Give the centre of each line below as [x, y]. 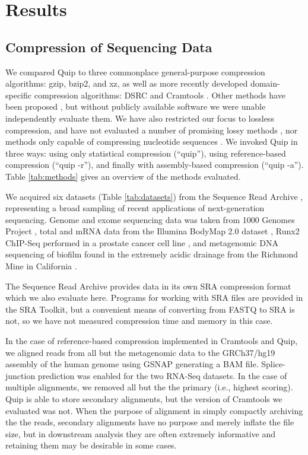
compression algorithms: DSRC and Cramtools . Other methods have [160, 95]
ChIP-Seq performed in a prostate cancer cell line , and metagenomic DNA [142, 242]
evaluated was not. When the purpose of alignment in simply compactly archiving [154, 410]
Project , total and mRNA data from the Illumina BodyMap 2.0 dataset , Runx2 [153, 231]
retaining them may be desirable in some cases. [91, 445]
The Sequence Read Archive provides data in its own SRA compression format [148, 286]
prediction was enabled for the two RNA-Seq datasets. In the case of [162, 375]
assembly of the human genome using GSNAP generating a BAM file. [132, 364]
